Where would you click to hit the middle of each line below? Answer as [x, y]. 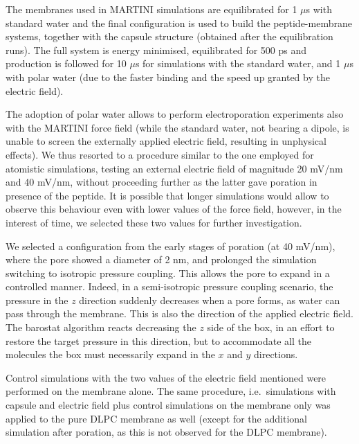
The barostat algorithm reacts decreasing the [101, 327]
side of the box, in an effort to [271, 327]
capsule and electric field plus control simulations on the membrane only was [168, 405]
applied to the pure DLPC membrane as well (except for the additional [156, 418]
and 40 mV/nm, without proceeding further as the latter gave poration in [162, 182]
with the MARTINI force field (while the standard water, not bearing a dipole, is [177, 127]
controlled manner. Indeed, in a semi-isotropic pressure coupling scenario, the [169, 286]
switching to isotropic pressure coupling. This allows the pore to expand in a [168, 273]
